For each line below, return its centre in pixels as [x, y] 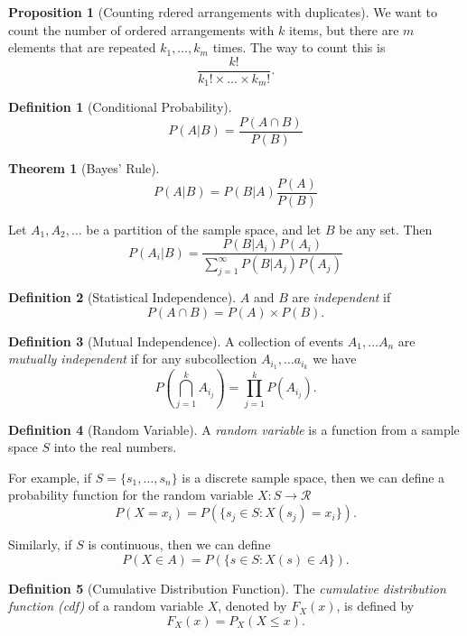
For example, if [50, 477]
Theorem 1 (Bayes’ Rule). [84, 167]
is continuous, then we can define [179, 544]
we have [335, 359]
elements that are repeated [82, 47]
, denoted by [252, 606]
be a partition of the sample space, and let [204, 229]
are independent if [341, 296]
